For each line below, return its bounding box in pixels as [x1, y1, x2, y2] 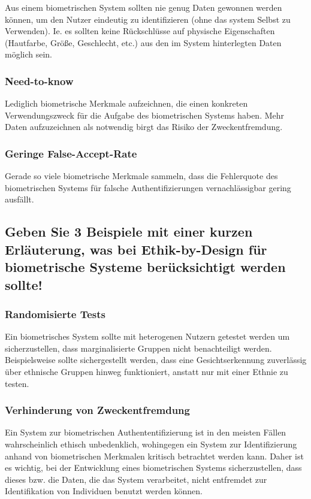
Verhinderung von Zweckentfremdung [5, 403, 190, 418]
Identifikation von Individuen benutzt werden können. [5, 485, 203, 497]
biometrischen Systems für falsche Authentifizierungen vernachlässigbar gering [5, 181, 291, 193]
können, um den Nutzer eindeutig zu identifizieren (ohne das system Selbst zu [5, 13, 291, 25]
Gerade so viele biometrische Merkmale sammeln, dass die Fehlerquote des [5, 170, 278, 182]
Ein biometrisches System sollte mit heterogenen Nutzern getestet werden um [5, 330, 290, 343]
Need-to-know [5, 73, 74, 88]
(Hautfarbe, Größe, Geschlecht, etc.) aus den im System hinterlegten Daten [5, 36, 282, 49]
